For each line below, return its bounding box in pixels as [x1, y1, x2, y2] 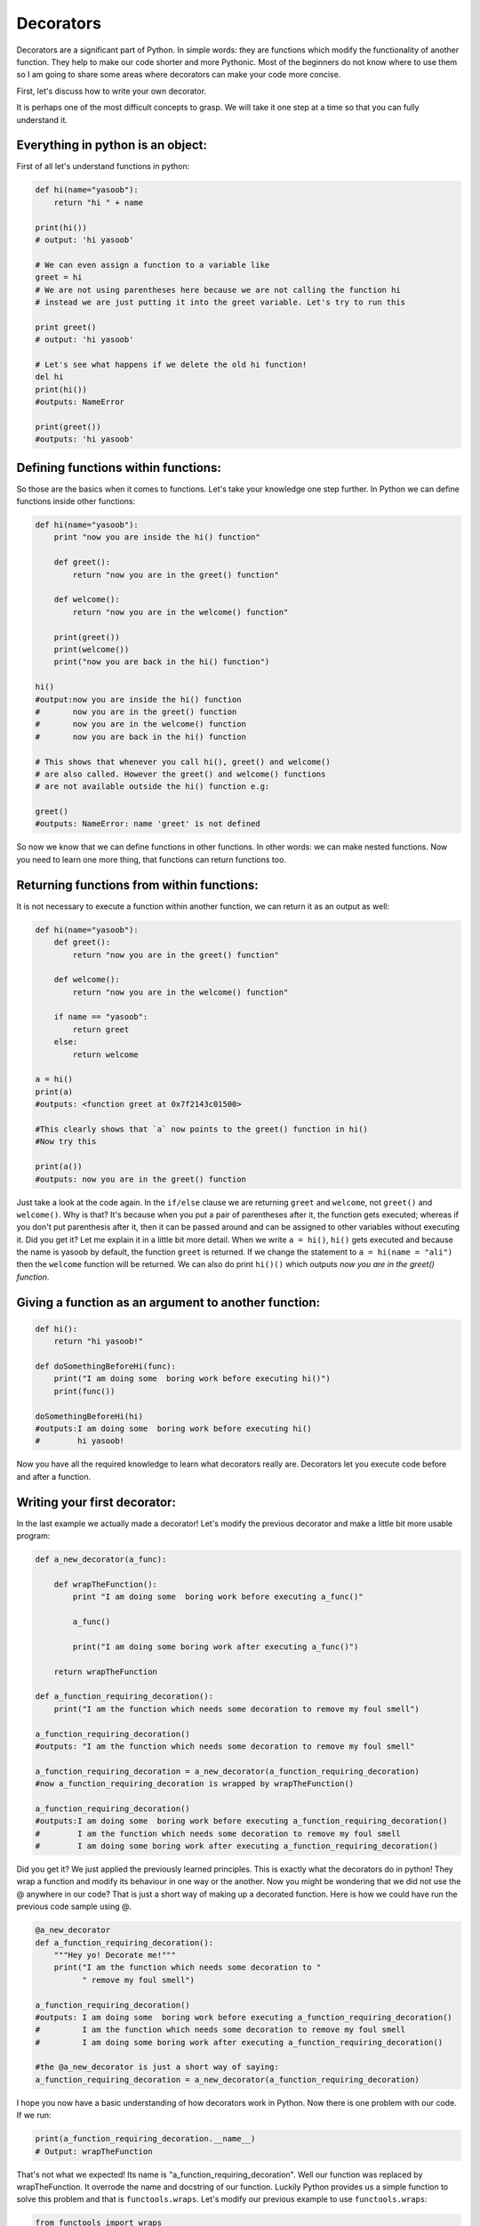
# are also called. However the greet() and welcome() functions [35, 768, 326, 779]
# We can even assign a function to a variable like [35, 259, 270, 270]
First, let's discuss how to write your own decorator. [16, 85, 207, 96]
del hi [35, 372, 64, 382]
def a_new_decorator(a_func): [35, 1555, 167, 1564]
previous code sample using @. [16, 1901, 132, 1912]
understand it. [16, 114, 68, 125]
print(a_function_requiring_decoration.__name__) [35, 2133, 256, 2144]
